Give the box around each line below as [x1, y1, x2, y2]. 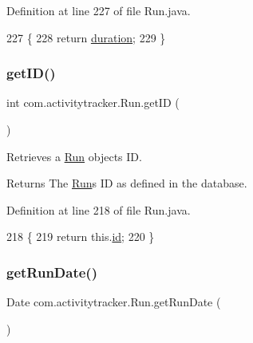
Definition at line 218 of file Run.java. [6, 201, 191, 218]
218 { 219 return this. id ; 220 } [6, 228, 155, 245]
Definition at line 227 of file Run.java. [6, 2, 191, 18]
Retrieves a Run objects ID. [6, 148, 142, 164]
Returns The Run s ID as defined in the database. [6, 175, 247, 191]
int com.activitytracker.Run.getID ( [6, 94, 180, 111]
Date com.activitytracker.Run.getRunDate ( [6, 294, 221, 310]
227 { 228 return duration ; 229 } [6, 29, 166, 45]
